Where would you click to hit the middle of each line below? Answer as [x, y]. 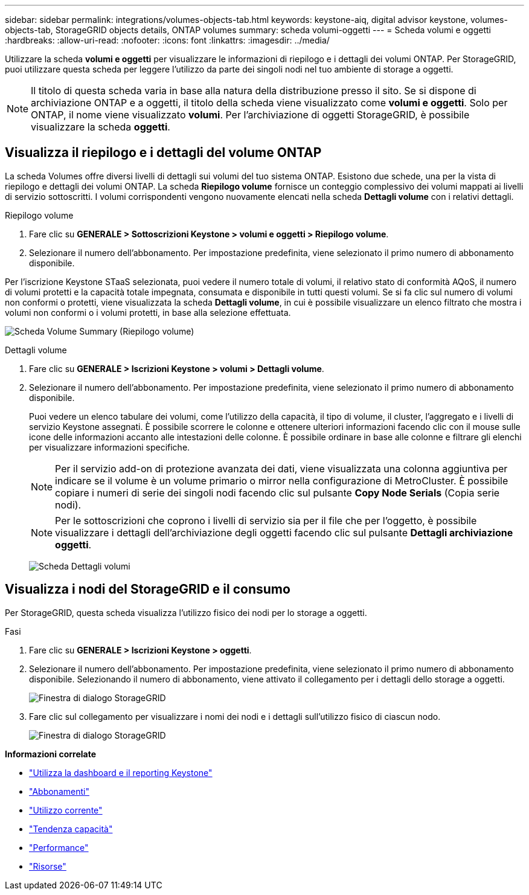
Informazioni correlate [51, 754]
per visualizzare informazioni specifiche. [110, 447]
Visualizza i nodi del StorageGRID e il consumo [148, 589]
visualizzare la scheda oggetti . [101, 127]
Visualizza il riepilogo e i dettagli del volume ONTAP [163, 153]
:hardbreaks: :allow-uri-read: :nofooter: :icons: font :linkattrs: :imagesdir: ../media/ [167, 40]
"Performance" [59, 847]
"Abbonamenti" [59, 791]
